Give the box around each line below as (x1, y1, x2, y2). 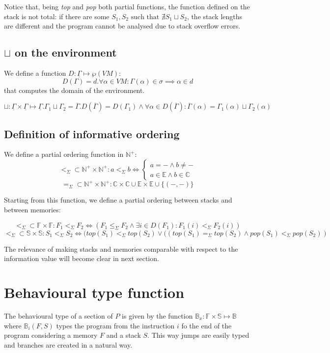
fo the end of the (181, 320, 232, 330)
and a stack (106, 330, 141, 340)
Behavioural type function (4, 282, 185, 302)
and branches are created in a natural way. (4, 339, 133, 350)
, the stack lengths (187, 11, 243, 21)
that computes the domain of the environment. (4, 85, 145, 95)
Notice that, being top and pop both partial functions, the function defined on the (4, 1, 250, 11)
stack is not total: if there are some (4, 11, 110, 21)
